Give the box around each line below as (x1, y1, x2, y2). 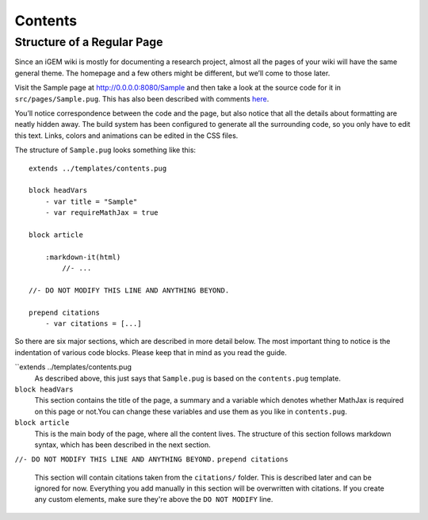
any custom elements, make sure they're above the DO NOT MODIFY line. (34, 495, 273, 504)
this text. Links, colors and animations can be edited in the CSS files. (14, 131, 239, 140)
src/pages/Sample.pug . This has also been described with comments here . (14, 94, 269, 103)
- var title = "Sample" (44, 197, 138, 206)
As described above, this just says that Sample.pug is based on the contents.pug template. (34, 373, 341, 383)
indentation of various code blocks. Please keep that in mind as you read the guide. (14, 347, 287, 357)
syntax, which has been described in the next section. (34, 440, 212, 449)
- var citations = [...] (44, 319, 142, 328)
